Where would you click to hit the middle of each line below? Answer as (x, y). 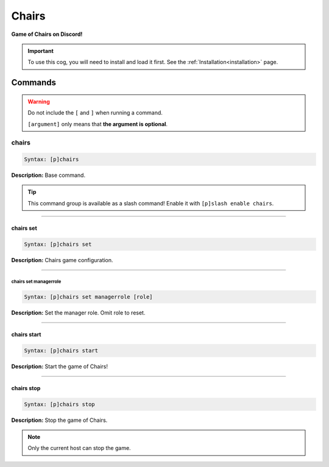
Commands (34, 83)
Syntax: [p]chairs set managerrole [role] (88, 297)
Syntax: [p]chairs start (61, 350)
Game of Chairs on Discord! (47, 34)
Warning (39, 101)
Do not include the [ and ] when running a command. (95, 113)
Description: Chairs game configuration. (62, 260)
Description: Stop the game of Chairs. (59, 420)
